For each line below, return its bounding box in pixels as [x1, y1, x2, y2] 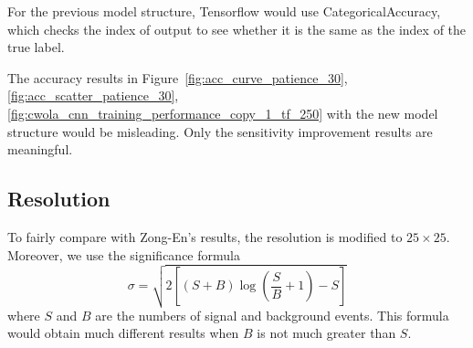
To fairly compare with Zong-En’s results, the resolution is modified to [7, 227, 403, 246]
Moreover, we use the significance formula [7, 245, 240, 264]
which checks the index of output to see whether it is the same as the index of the [7, 19, 467, 38]
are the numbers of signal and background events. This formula [95, 305, 449, 324]
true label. [7, 37, 65, 57]
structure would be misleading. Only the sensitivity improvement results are [7, 121, 433, 141]
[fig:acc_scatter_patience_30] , [7, 86, 179, 105]
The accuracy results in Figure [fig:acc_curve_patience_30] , [7, 68, 348, 87]
